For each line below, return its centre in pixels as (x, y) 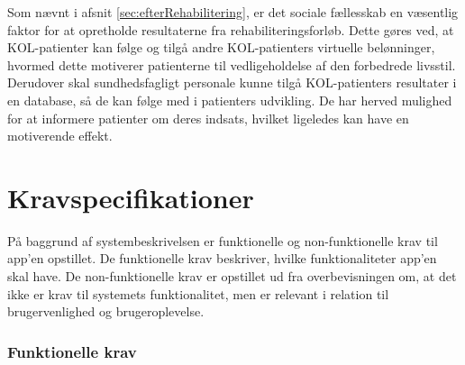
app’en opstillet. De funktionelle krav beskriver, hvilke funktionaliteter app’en (222, 258)
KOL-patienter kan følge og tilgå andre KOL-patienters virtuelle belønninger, (221, 47)
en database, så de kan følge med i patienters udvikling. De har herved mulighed (230, 100)
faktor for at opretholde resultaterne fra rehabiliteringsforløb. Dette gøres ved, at (231, 29)
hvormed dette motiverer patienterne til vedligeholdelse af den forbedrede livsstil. (232, 64)
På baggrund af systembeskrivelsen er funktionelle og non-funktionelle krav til (223, 240)
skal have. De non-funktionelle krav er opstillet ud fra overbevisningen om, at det (232, 276)
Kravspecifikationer (131, 197)
